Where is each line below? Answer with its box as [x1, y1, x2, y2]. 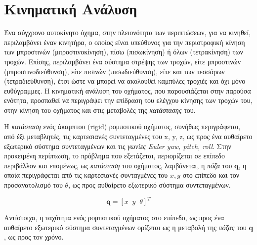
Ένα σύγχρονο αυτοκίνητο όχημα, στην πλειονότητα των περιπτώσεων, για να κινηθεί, [4, 27, 251, 38]
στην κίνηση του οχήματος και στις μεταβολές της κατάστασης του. [4, 104, 196, 115]
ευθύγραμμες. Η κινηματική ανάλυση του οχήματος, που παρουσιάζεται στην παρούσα [4, 85, 251, 96]
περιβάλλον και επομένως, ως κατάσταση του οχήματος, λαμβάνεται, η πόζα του [4, 160, 232, 170]
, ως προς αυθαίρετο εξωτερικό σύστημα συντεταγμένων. [68, 180, 231, 190]
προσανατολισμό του [4, 180, 63, 190]
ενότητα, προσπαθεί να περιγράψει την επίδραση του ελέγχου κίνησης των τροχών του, [4, 95, 253, 105]
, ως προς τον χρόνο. [4, 232, 64, 242]
